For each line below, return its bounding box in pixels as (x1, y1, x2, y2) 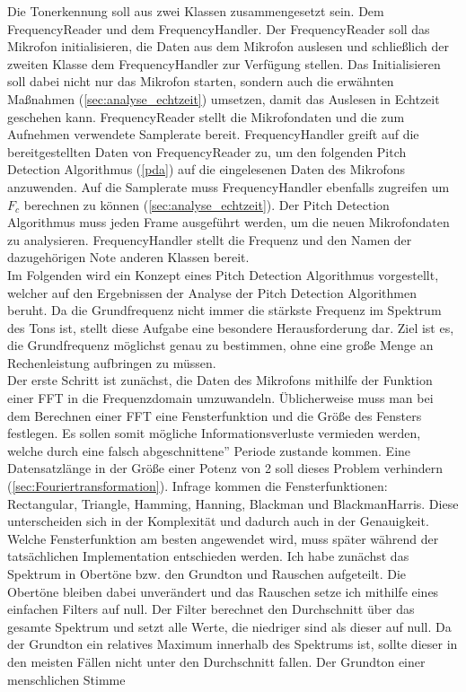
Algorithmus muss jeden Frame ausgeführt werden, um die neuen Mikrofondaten (7, 213, 450, 232)
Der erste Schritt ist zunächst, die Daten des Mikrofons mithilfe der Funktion (7, 371, 433, 390)
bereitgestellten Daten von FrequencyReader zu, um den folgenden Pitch (7, 142, 407, 161)
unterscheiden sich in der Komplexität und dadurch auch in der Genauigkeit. (7, 512, 429, 530)
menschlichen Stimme (7, 670, 126, 688)
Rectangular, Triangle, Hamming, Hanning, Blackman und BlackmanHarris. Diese (7, 494, 459, 512)
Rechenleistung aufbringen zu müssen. (7, 353, 216, 372)
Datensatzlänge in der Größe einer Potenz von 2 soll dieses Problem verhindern (7, 459, 443, 477)
